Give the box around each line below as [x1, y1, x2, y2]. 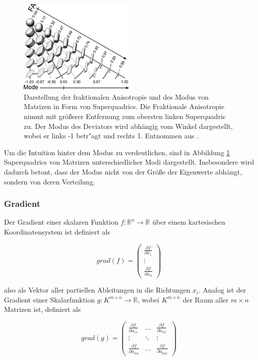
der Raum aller [183, 294, 229, 304]
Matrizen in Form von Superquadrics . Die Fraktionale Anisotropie [24, 101, 224, 112]
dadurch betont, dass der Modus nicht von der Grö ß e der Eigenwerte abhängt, [4, 166, 242, 177]
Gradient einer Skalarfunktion [4, 294, 95, 304]
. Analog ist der [198, 285, 246, 295]
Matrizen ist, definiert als [4, 304, 81, 314]
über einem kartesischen [152, 217, 225, 227]
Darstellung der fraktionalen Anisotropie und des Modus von [24, 91, 209, 102]
